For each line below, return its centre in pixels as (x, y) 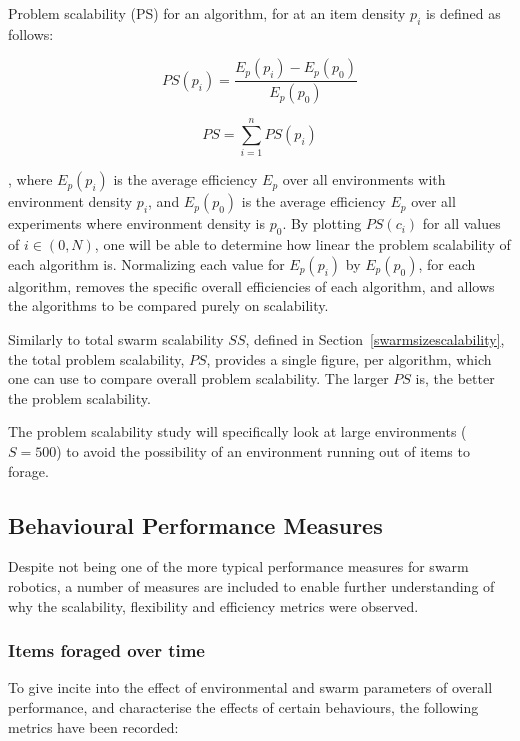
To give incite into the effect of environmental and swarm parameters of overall (250, 687)
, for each (447, 263)
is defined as (463, 13)
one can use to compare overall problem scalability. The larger (198, 378)
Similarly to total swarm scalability (116, 338)
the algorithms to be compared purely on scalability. (168, 305)
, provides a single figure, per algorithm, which (349, 358)
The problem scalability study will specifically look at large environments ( (237, 431)
